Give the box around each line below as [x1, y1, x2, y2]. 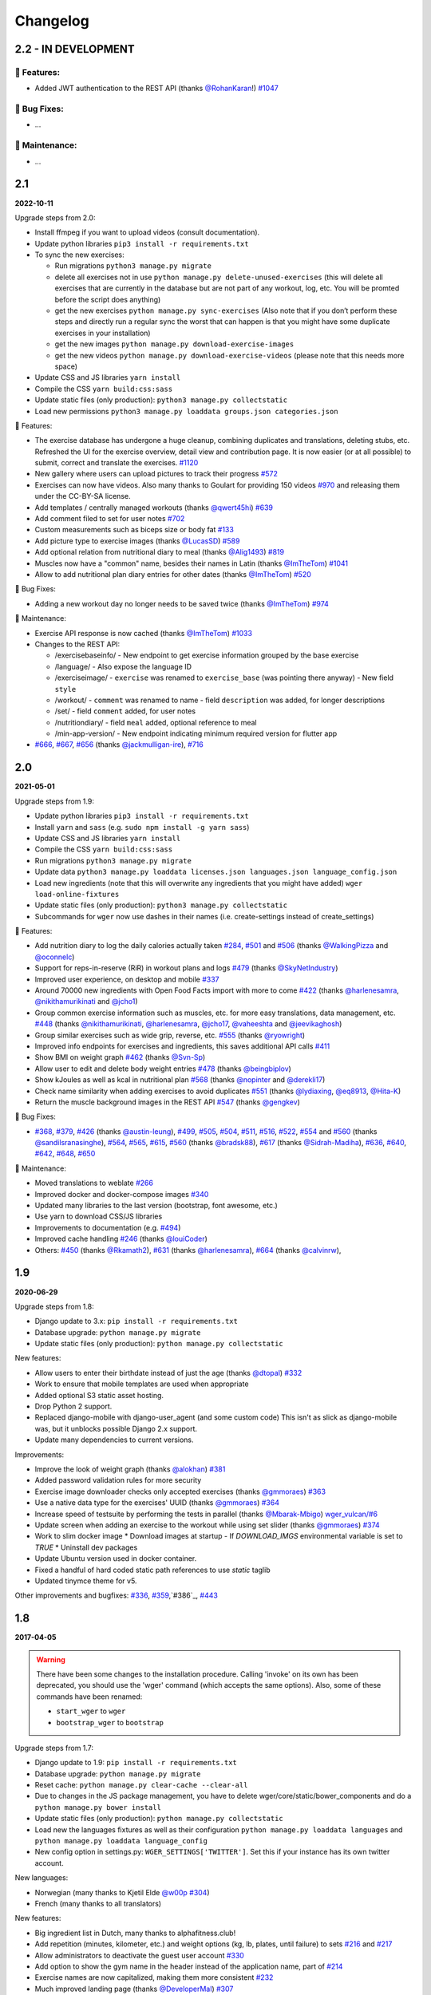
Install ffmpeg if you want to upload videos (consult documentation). [34, 227, 260, 237]
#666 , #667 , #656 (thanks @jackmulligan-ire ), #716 [34, 740, 204, 749]
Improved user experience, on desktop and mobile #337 [34, 974, 219, 984]
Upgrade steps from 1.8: [14, 1302, 95, 1311]
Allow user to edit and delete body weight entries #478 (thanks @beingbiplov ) [34, 1064, 291, 1073]
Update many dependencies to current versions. [34, 1435, 195, 1444]
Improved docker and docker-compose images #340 [34, 1189, 209, 1199]
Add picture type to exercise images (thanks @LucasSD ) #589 [34, 535, 240, 546]
